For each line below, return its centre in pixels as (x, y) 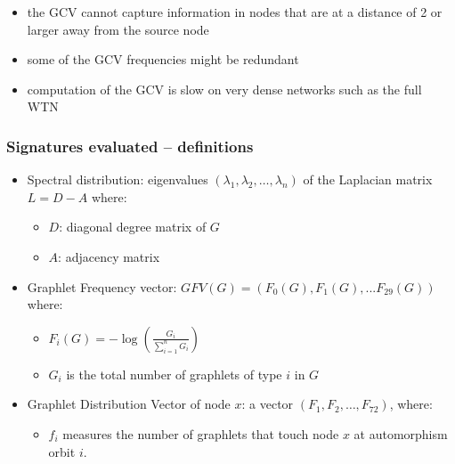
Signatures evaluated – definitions (130, 146)
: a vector (268, 404)
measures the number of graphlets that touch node (201, 433)
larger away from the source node (118, 29)
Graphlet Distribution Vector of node (129, 404)
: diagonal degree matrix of (133, 227)
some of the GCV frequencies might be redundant (163, 59)
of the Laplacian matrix (368, 179)
